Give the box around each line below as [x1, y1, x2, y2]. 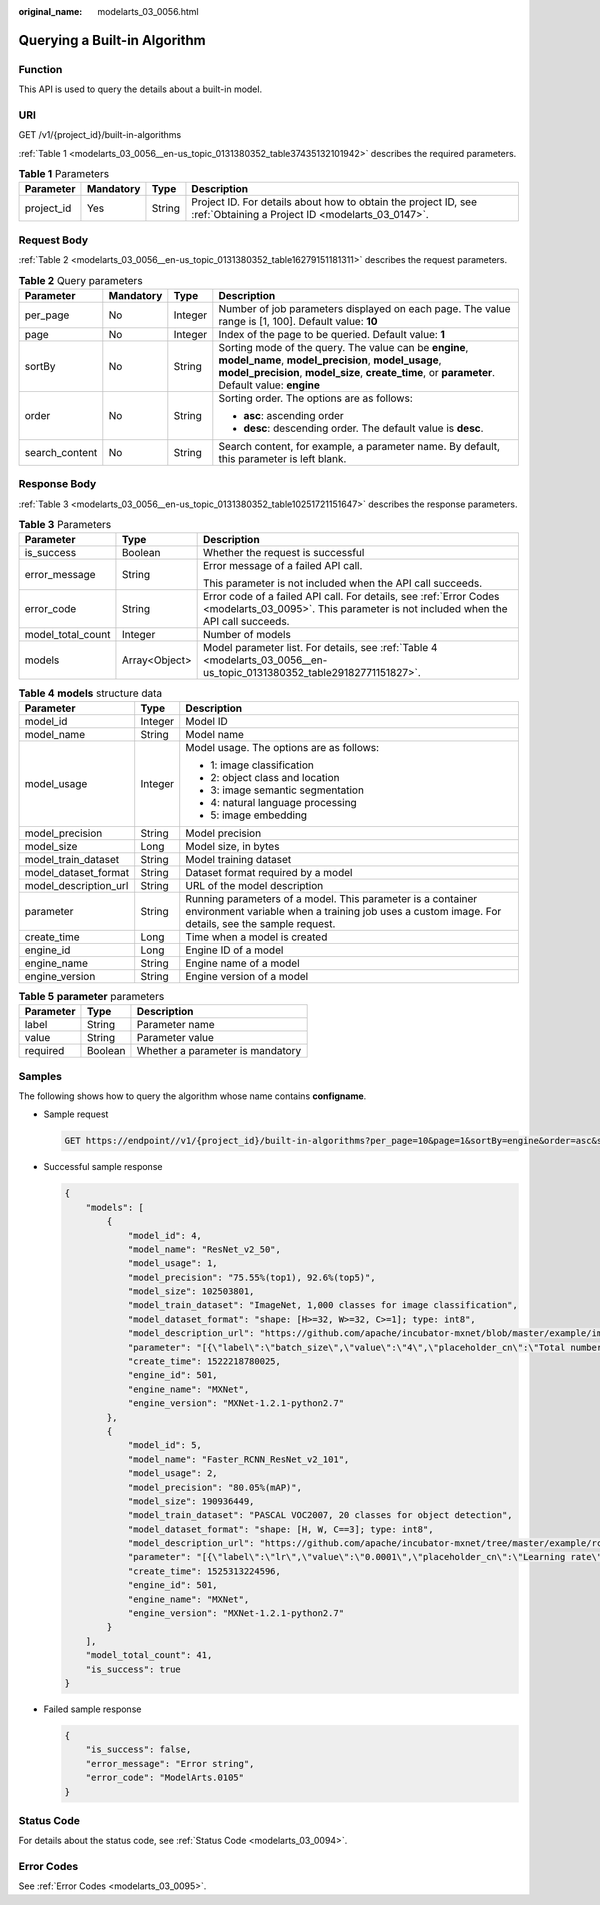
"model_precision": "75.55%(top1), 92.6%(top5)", [127, 1271, 376, 1283]
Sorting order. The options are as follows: [218, 391, 414, 405]
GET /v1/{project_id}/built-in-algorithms [18, 129, 182, 141]
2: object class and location [210, 770, 340, 784]
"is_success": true [85, 1663, 182, 1675]
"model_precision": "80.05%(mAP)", [127, 1481, 302, 1493]
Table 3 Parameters [18, 518, 112, 532]
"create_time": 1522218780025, [127, 1356, 282, 1367]
